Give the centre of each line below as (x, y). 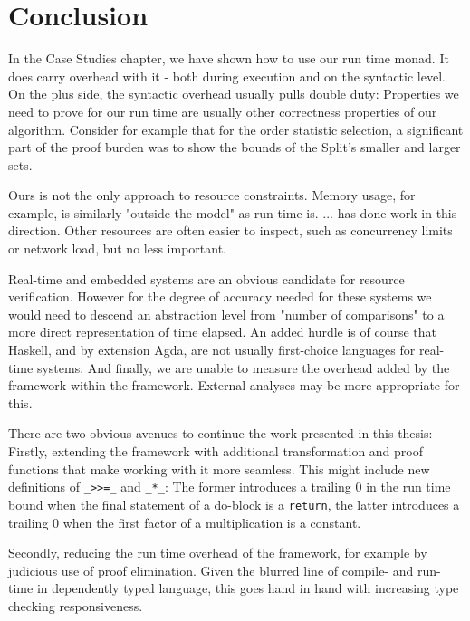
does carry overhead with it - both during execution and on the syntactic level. (227, 76)
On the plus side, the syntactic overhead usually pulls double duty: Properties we (234, 94)
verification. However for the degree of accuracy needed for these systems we (220, 296)
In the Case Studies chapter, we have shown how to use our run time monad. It (229, 58)
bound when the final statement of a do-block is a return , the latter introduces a (234, 504)
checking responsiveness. (76, 605)
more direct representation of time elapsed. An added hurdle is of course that (223, 332)
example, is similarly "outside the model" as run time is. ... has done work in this (233, 212)
